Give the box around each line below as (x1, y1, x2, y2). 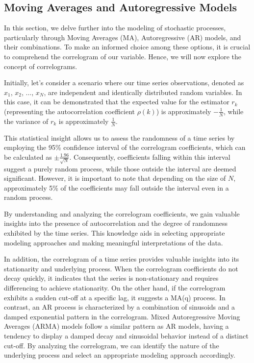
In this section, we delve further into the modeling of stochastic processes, (4, 23, 226, 33)
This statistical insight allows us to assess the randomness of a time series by (4, 132, 235, 143)
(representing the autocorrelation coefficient (4, 106, 135, 116)
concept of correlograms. (4, 61, 77, 71)
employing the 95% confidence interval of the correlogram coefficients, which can (4, 142, 246, 152)
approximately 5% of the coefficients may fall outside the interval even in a (4, 182, 229, 193)
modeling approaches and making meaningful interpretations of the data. (4, 237, 223, 247)
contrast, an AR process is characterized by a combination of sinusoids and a (4, 302, 235, 312)
